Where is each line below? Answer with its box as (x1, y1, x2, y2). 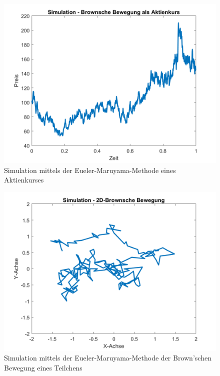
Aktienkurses (4, 174, 44, 185)
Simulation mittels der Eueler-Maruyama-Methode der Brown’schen (4, 352, 211, 363)
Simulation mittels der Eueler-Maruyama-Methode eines (4, 164, 176, 175)
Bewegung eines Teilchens (4, 362, 82, 372)
